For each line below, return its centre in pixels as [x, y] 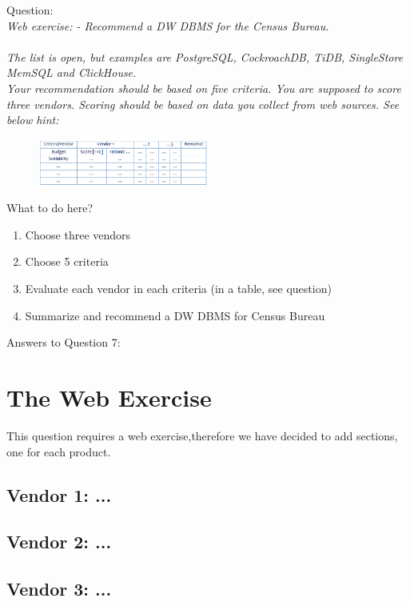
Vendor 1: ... [59, 494]
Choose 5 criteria [67, 261]
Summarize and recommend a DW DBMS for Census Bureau [175, 315]
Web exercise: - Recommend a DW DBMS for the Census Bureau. [168, 25]
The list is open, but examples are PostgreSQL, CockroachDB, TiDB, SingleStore [205, 56]
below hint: [33, 120]
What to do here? [50, 208]
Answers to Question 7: [64, 342]
